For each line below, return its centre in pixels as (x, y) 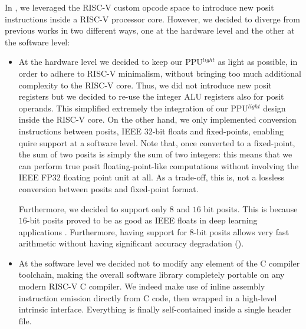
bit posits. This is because (251, 208)
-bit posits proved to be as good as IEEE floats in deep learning (142, 220)
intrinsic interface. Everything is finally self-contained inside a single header (155, 309)
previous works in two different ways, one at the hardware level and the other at (150, 30)
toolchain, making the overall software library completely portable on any (152, 274)
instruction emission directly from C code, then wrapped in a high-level (148, 297)
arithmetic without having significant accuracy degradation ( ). (131, 243)
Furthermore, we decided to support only (93, 208)
